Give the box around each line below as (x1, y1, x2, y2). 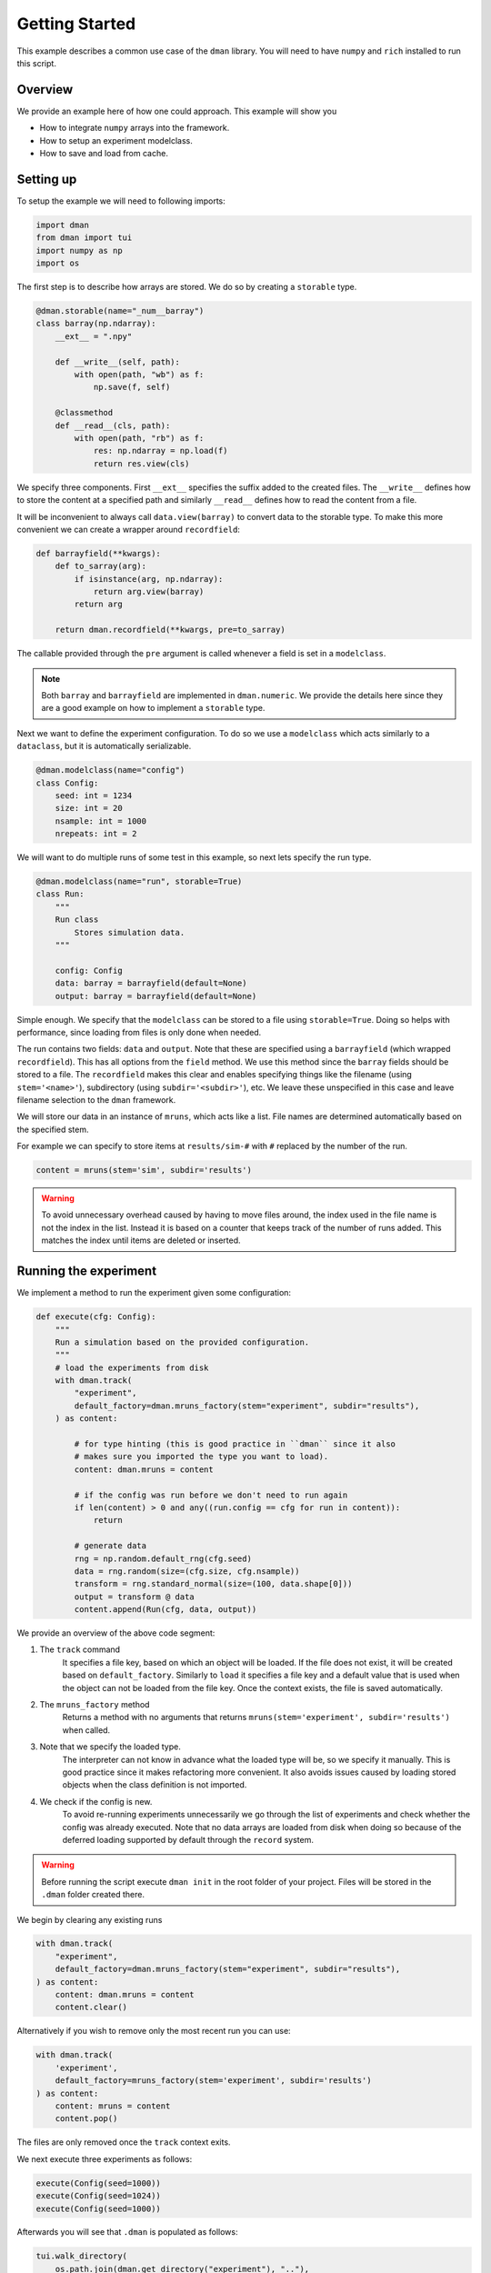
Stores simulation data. (74, 927, 185, 937)
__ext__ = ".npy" (55, 331, 133, 341)
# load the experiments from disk (55, 1362, 209, 1373)
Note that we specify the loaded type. (39, 1741, 182, 1752)
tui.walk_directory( (35, 2251, 127, 2261)
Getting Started (16, 14, 136, 34)
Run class (55, 915, 99, 925)
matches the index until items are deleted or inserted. (41, 1235, 241, 1246)
